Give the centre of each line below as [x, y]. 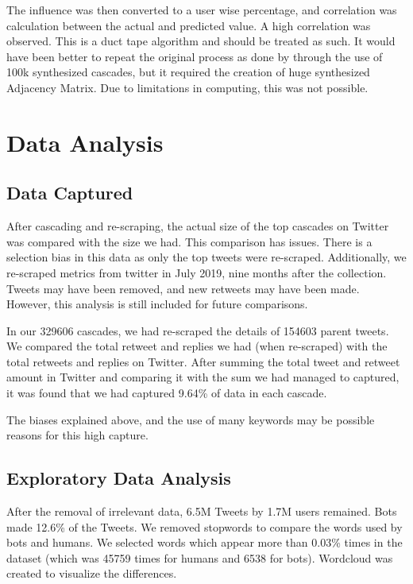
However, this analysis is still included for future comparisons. [157, 304]
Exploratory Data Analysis [119, 478]
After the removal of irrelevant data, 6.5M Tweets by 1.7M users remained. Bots [202, 511]
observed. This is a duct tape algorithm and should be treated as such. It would [201, 41]
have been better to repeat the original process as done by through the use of [195, 56]
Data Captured [70, 193]
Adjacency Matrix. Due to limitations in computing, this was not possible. [187, 87]
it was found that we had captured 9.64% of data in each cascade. [167, 393]
